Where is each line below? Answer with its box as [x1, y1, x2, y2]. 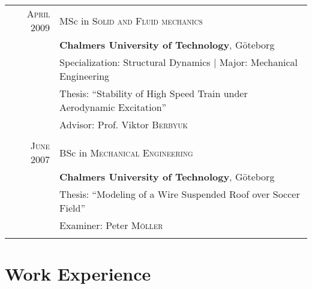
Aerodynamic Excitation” [59, 100, 167, 114]
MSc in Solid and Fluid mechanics [59, 13, 203, 28]
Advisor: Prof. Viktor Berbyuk [59, 118, 188, 131]
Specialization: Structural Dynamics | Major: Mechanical [59, 55, 298, 69]
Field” [59, 201, 85, 215]
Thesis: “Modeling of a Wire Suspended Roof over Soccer [59, 187, 300, 201]
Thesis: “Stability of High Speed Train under [59, 86, 248, 100]
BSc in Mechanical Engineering [59, 145, 193, 159]
